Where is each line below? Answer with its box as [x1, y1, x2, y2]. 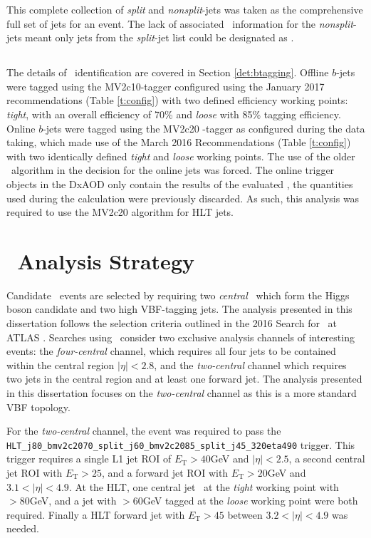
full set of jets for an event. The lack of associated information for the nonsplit [6, 16, 354, 31]
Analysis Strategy [17, 246, 194, 275]
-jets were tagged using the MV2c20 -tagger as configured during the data [43, 120, 365, 135]
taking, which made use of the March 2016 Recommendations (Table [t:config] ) [6, 135, 351, 150]
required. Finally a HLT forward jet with [6, 507, 185, 522]
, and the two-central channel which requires [154, 357, 347, 372]
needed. [6, 521, 39, 536]
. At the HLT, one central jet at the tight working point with [68, 479, 339, 494]
